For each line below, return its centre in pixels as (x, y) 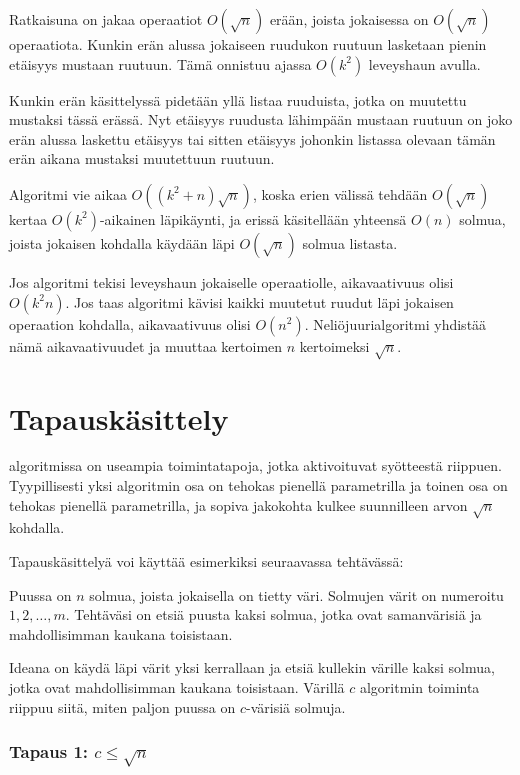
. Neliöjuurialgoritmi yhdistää (395, 323)
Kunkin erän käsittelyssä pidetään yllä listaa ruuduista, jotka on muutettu (238, 99)
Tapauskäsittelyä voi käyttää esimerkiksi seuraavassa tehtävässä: (206, 561)
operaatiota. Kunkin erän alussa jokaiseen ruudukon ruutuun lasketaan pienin (248, 44)
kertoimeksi (334, 345)
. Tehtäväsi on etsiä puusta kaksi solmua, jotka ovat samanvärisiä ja (273, 614)
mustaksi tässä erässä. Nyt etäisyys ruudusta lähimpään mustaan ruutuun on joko (261, 119)
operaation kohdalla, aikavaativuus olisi (130, 323)
